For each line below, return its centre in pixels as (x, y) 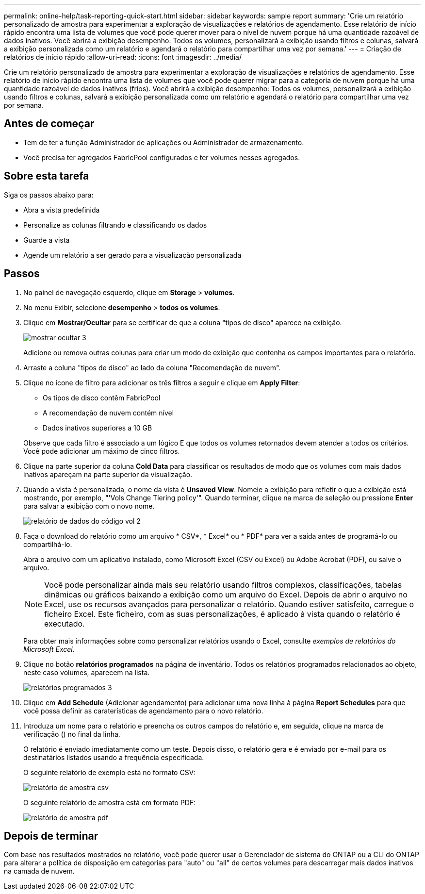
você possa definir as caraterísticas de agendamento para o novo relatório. (143, 711)
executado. (65, 623)
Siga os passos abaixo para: (49, 195)
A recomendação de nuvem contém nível (108, 413)
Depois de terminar (51, 836)
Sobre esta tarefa (47, 176)
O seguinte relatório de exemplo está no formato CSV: (109, 772)
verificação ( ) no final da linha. (72, 734)
